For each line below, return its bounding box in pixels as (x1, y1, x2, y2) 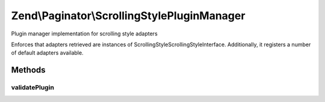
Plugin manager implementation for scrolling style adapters (11, 30, 158, 37)
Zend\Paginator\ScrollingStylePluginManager (11, 9, 246, 22)
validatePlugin (11, 83, 54, 92)
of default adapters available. (11, 49, 84, 56)
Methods (11, 65, 46, 75)
